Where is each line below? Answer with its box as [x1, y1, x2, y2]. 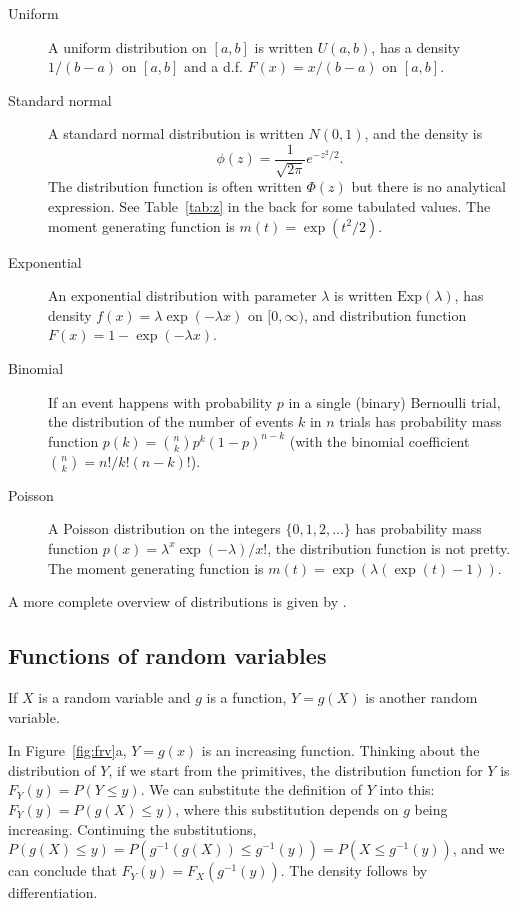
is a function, [206, 686, 287, 707]
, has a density [371, 36, 461, 57]
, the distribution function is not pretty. [267, 537, 511, 558]
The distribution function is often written [48, 176, 302, 197]
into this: [379, 779, 435, 800]
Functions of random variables [8, 640, 327, 671]
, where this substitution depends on [175, 798, 399, 819]
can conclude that [8, 860, 117, 881]
